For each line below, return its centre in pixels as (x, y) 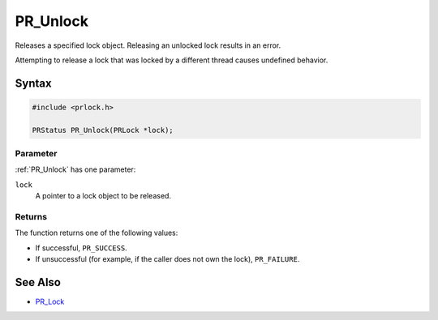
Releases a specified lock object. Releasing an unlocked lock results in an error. (148, 45)
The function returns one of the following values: (97, 233)
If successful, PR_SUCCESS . (81, 248)
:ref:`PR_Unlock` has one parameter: (75, 169)
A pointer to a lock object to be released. (103, 196)
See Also (38, 282)
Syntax (33, 83)
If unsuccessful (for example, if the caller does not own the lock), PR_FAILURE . (167, 259)
